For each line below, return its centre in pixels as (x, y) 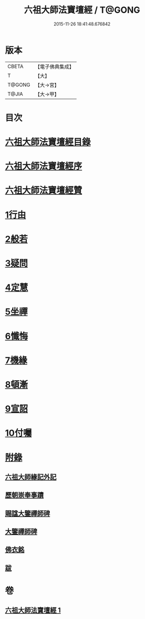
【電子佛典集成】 (54, 67)
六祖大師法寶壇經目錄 (48, 142)
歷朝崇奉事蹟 (24, 495)
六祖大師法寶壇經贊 (44, 190)
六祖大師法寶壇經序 (44, 166)
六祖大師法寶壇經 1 (33, 610)
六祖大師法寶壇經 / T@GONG (82, 10)
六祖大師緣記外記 (31, 477)
